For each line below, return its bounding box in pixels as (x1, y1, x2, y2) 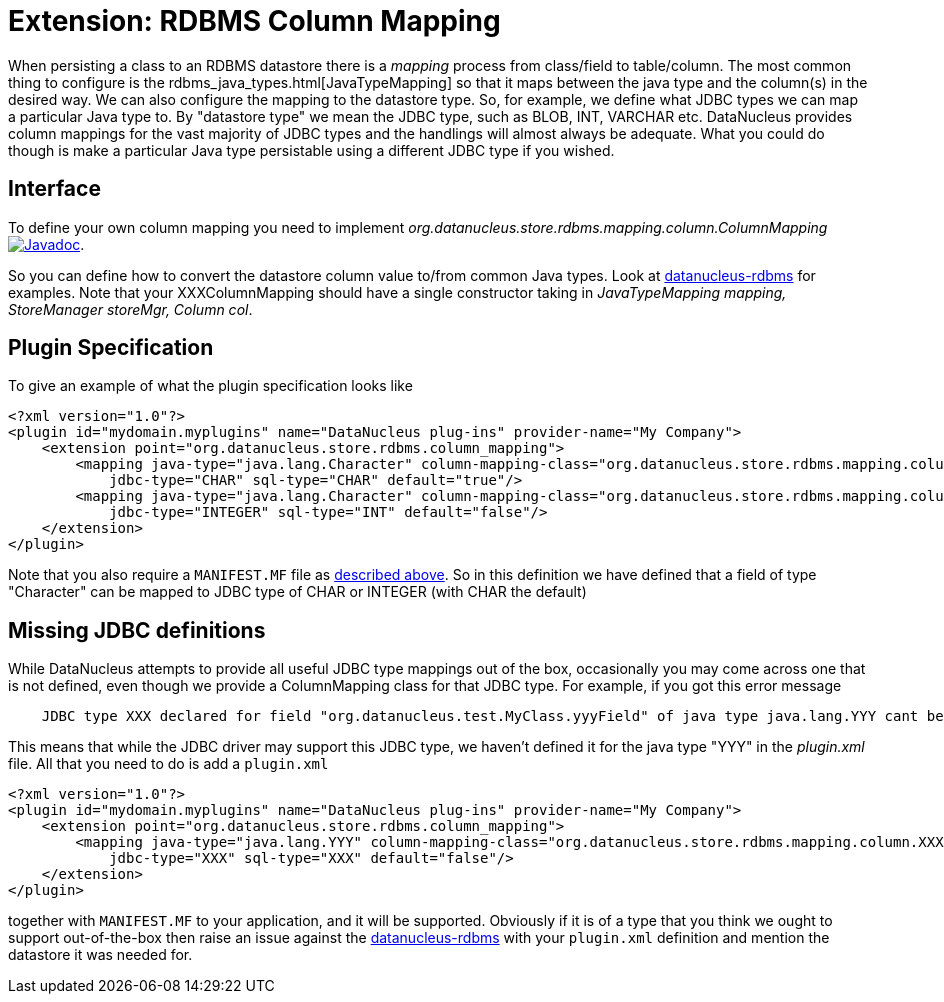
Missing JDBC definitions (8, 617, 266, 643)
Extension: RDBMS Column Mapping (8, 4, 501, 38)
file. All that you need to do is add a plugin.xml (8, 755, 329, 773)
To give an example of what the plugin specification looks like (8, 377, 413, 395)
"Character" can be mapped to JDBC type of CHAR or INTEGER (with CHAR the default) (8, 583, 587, 601)
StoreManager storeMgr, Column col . (8, 300, 253, 318)
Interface (8, 176, 101, 202)
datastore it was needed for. (8, 946, 193, 964)
